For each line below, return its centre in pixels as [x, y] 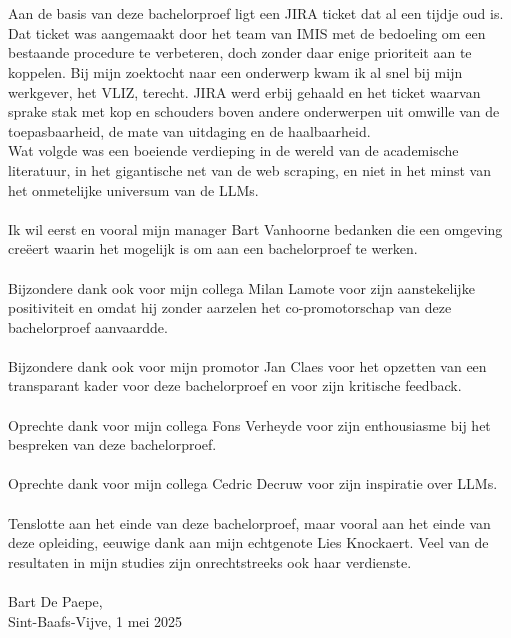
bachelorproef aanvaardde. [88, 326]
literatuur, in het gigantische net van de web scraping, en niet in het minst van [249, 169]
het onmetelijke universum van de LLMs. [133, 189]
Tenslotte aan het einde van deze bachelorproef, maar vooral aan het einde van [249, 522]
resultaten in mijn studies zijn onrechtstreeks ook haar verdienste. [210, 561]
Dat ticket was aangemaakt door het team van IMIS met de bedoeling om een [247, 32]
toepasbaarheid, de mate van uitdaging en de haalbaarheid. [189, 130]
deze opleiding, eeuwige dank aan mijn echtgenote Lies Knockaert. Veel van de [248, 542]
